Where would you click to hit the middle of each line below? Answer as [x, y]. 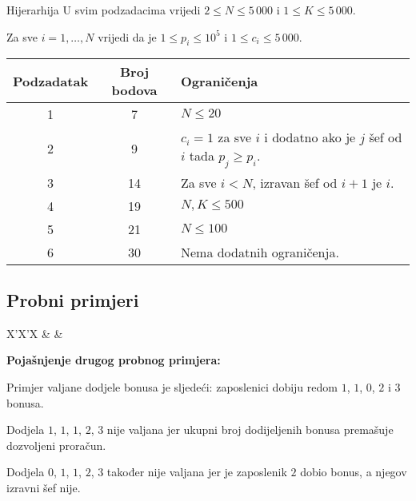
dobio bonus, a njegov [354, 472]
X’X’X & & [35, 333]
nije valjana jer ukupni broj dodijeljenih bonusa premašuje [250, 429]
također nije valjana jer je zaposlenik [197, 472]
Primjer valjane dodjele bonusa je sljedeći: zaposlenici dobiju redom [172, 386]
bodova [134, 90]
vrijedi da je [127, 36]
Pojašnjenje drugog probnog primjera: [114, 360]
